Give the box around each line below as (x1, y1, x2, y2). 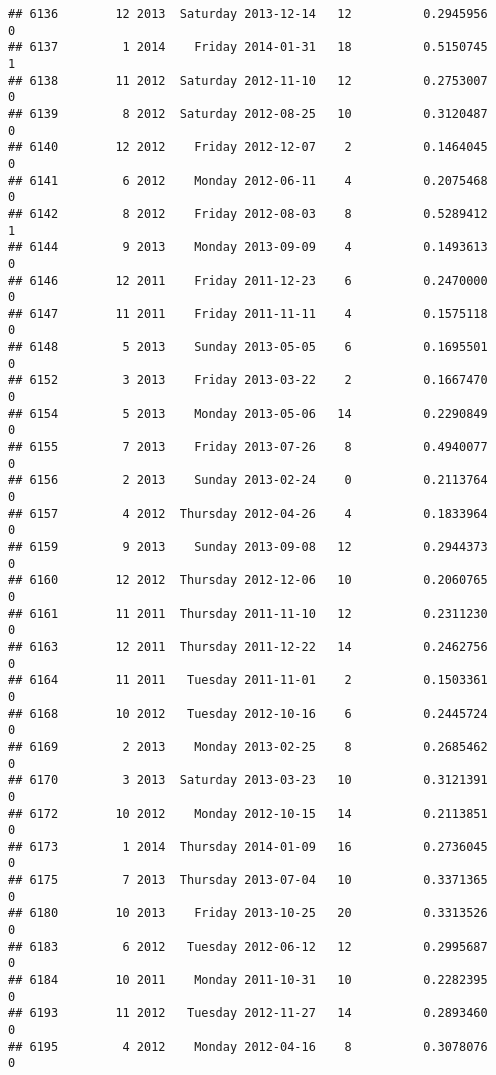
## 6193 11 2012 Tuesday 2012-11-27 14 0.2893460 (8, 1006, 488, 1021)
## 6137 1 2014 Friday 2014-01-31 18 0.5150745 (8, 40, 488, 55)
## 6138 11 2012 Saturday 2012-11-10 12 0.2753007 (8, 73, 488, 88)
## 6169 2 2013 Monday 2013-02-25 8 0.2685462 (8, 739, 488, 754)
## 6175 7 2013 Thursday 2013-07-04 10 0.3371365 (8, 873, 488, 888)
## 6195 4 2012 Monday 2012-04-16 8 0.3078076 (8, 1039, 488, 1054)
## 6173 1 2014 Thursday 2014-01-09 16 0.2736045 (8, 839, 488, 854)
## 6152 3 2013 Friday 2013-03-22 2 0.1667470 (8, 373, 488, 388)
